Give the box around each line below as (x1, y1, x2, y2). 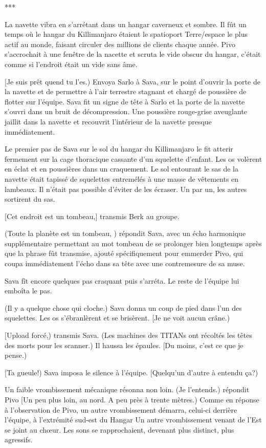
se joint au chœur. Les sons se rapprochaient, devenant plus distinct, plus (5, 424, 234, 435)
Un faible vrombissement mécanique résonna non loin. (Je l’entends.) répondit (5, 384, 250, 395)
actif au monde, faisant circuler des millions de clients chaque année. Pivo (5, 38, 235, 49)
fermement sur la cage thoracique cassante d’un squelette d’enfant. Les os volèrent (5, 153, 262, 164)
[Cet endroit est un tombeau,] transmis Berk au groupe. (5, 210, 180, 221)
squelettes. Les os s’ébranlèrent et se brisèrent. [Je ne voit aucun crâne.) (5, 312, 230, 323)
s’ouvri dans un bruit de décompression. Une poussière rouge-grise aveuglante (5, 106, 248, 117)
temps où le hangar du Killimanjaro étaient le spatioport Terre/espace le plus (5, 29, 248, 39)
